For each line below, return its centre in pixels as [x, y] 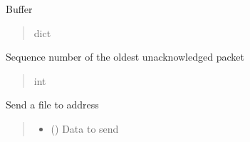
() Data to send [85, 128]
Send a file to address [52, 105]
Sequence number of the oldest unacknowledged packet [125, 57]
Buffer [19, 9]
